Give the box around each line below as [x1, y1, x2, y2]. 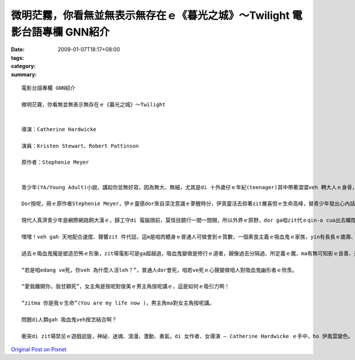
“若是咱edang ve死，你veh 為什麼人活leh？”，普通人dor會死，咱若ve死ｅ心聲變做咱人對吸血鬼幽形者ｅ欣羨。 [21, 267, 298, 273]
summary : [11, 71, 37, 78]
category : [11, 63, 36, 70]
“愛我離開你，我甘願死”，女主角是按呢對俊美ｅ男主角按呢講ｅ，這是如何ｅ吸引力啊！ [21, 283, 230, 290]
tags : [11, 54, 24, 61]
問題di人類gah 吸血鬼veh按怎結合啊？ [21, 316, 117, 323]
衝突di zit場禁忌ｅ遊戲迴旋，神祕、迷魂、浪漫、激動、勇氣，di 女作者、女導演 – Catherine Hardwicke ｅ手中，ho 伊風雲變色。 [21, 333, 354, 339]
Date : [11, 46, 25, 53]
